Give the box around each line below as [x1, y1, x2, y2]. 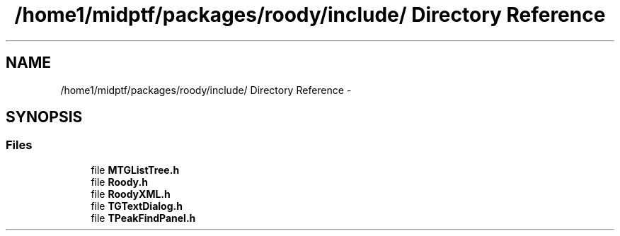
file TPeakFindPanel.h [91, 211, 196, 224]
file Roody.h [91, 175, 148, 188]
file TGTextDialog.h [91, 199, 183, 212]
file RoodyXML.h [91, 187, 171, 200]
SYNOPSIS [6, 108, 83, 126]
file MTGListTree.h [91, 163, 180, 176]
